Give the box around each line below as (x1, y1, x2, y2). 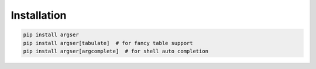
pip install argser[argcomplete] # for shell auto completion (23, 47, 209, 54)
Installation (11, 9, 67, 22)
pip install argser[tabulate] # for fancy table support (23, 40, 193, 46)
